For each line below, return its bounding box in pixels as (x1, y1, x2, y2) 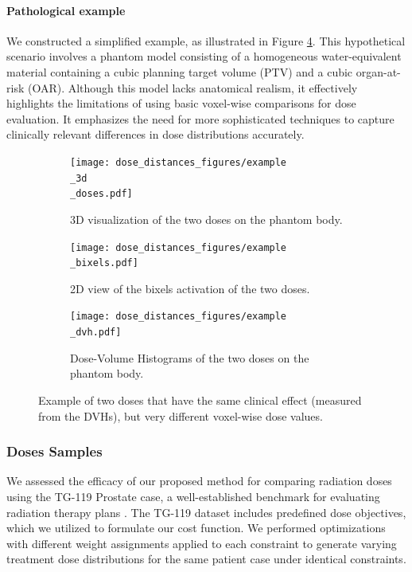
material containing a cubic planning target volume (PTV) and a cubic (6, 63, 353, 80)
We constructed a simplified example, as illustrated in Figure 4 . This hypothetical (6, 32, 406, 49)
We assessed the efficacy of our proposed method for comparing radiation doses (6, 472, 392, 489)
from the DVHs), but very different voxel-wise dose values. (38, 407, 323, 424)
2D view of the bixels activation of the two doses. (70, 280, 310, 296)
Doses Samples (6, 441, 103, 461)
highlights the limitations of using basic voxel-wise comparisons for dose (6, 95, 356, 112)
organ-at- (356, 63, 401, 80)
